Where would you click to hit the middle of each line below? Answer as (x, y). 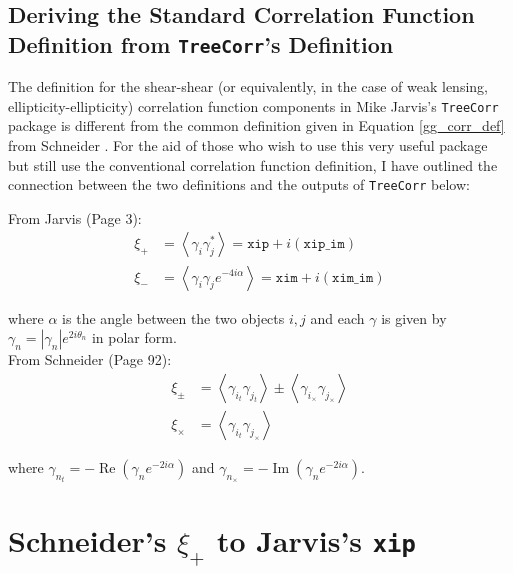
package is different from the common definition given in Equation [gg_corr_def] (256, 125)
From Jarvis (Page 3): (75, 217)
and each (337, 317)
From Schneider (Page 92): (90, 359)
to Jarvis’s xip (316, 540)
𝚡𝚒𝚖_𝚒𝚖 (353, 277)
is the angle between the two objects (173, 317)
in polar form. (134, 337)
